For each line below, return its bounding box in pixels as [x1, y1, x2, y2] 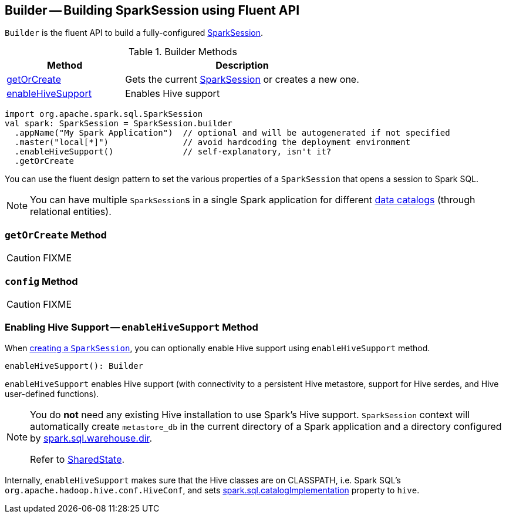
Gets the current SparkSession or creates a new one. [125, 73, 359, 86]
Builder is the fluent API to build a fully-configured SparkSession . [5, 28, 264, 38]
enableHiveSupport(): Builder [5, 361, 144, 371]
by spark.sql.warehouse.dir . [30, 432, 153, 444]
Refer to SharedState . [30, 453, 125, 465]
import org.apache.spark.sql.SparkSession [5, 109, 203, 119]
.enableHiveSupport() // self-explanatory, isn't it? [14, 147, 332, 157]
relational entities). [30, 206, 112, 218]
